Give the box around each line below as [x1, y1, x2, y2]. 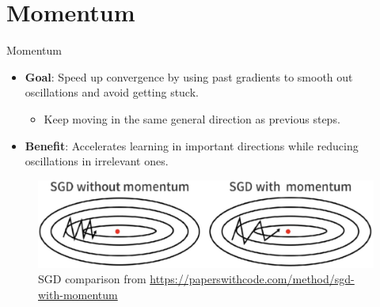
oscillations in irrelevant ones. [25, 153, 169, 169]
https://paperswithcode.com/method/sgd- [150, 271, 355, 287]
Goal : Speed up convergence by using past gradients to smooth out [25, 68, 353, 85]
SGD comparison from [38, 271, 146, 287]
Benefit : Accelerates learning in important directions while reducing [25, 137, 359, 153]
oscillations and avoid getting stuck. [25, 84, 199, 100]
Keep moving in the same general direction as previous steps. [44, 110, 340, 127]
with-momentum [38, 286, 118, 302]
